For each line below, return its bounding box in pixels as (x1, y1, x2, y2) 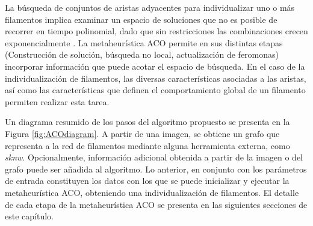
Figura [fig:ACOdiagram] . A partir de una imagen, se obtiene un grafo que (5, 127, 280, 139)
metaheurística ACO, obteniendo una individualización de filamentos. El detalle (5, 186, 299, 198)
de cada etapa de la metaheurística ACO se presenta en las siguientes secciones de (5, 198, 308, 210)
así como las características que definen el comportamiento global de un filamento (5, 84, 306, 96)
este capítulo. (5, 210, 54, 222)
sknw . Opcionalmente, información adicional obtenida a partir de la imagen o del (5, 151, 303, 163)
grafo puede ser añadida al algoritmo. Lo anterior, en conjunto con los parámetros (5, 162, 307, 175)
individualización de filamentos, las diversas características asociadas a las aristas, (5, 72, 306, 84)
